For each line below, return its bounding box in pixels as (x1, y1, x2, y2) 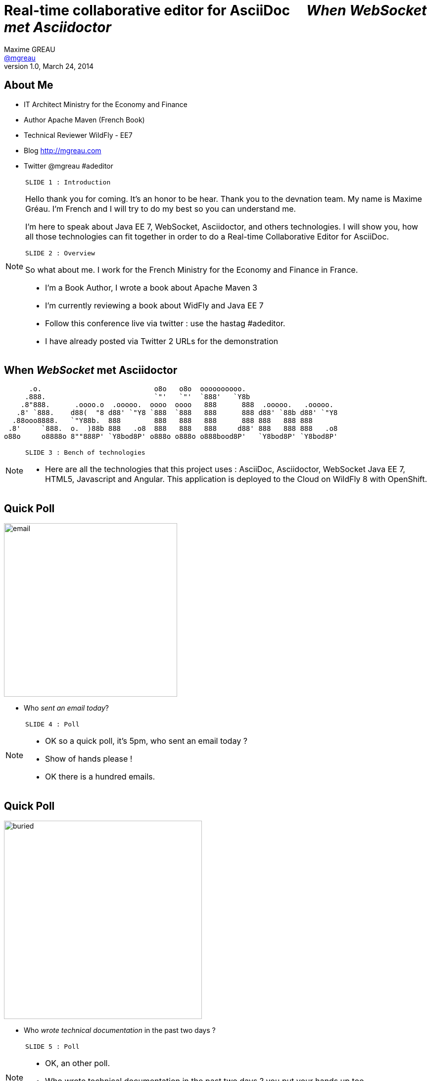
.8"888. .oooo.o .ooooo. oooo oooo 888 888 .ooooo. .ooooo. (20, 401, 334, 409)
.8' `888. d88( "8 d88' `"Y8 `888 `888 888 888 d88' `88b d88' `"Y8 (16, 409, 338, 417)
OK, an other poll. (45, 1058, 110, 1069)
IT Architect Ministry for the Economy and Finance (24, 100, 188, 109)
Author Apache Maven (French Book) (24, 115, 145, 124)
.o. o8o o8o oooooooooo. (29, 385, 246, 393)
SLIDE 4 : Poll (25, 721, 80, 728)
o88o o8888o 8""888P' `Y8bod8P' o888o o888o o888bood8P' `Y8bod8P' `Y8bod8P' (4, 432, 338, 441)
